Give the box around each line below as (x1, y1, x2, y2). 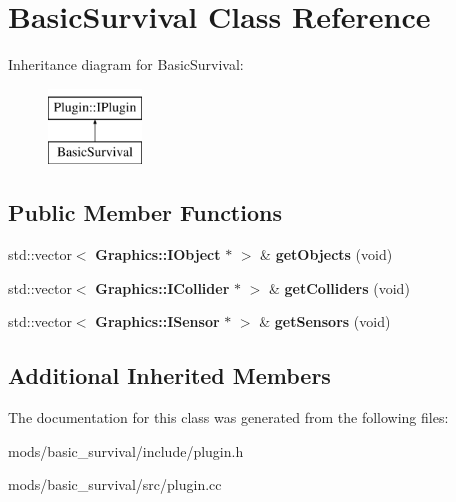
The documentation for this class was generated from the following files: (8, 407, 449, 428)
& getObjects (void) (260, 244, 393, 265)
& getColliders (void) (268, 277, 410, 298)
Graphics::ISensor (95, 311, 220, 332)
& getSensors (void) (259, 311, 391, 332)
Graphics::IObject (95, 244, 221, 265)
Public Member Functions (8, 197, 282, 228)
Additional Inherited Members (8, 360, 331, 391)
